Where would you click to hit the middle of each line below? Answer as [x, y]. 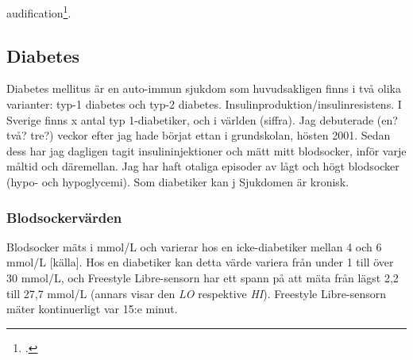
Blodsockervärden [64, 217]
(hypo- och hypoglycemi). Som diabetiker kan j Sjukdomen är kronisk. [178, 182]
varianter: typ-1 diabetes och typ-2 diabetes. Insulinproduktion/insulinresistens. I [204, 104]
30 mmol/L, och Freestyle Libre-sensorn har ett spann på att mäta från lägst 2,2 [203, 278]
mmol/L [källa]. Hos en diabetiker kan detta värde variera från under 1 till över [200, 262]
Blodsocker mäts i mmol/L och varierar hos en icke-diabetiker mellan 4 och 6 [194, 246]
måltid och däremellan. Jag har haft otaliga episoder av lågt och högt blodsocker [203, 166]
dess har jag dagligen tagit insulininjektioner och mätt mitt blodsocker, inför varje [206, 150]
